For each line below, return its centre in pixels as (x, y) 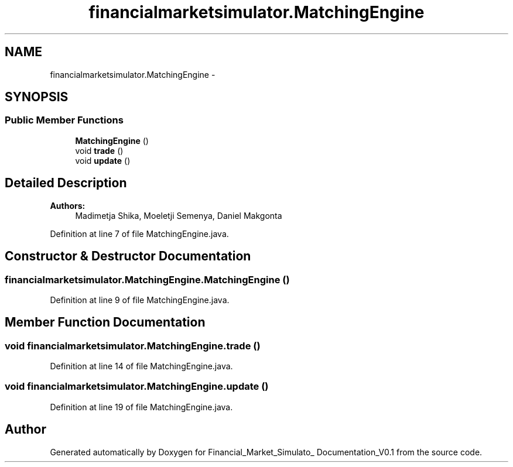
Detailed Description (66, 183)
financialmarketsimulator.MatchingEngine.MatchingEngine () (147, 279)
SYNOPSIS (37, 97)
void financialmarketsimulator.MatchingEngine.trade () (133, 346)
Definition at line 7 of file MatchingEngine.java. (139, 233)
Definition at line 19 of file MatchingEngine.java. (141, 407)
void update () (103, 160)
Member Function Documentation (105, 322)
